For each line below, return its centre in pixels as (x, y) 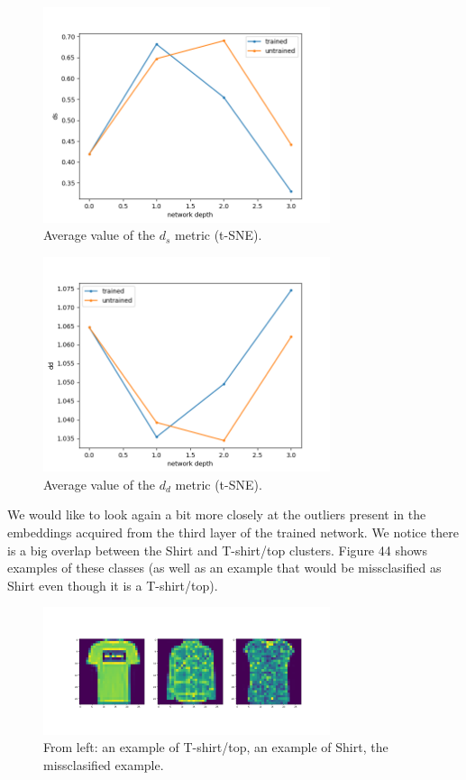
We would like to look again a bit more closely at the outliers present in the (217, 514)
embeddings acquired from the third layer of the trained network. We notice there (233, 532)
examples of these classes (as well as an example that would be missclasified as (224, 568)
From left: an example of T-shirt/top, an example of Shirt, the (216, 747)
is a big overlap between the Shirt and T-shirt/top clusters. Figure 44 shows (217, 550)
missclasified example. (104, 764)
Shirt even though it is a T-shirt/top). (113, 585)
